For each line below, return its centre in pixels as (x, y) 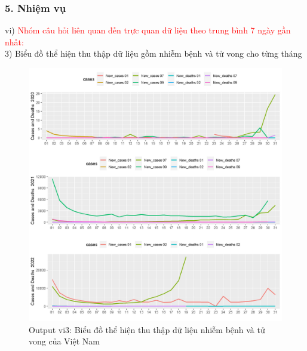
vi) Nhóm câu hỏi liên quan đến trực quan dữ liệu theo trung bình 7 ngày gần (148, 30)
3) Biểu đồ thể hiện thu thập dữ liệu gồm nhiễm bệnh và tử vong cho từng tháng (153, 53)
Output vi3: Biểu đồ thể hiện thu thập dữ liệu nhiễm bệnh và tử (147, 329)
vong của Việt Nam (64, 341)
